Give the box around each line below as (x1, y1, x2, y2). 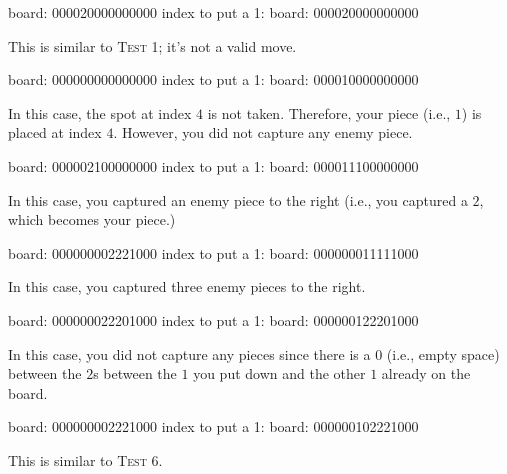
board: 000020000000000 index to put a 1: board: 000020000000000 (8, 2, 419, 22)
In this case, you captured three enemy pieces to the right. (8, 276, 366, 297)
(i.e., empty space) (386, 343, 500, 364)
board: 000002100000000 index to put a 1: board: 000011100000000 (8, 155, 419, 176)
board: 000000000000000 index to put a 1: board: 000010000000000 (8, 69, 419, 90)
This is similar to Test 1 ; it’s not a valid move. (8, 35, 297, 56)
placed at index (8, 122, 102, 143)
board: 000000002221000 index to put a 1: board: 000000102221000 (8, 416, 419, 437)
